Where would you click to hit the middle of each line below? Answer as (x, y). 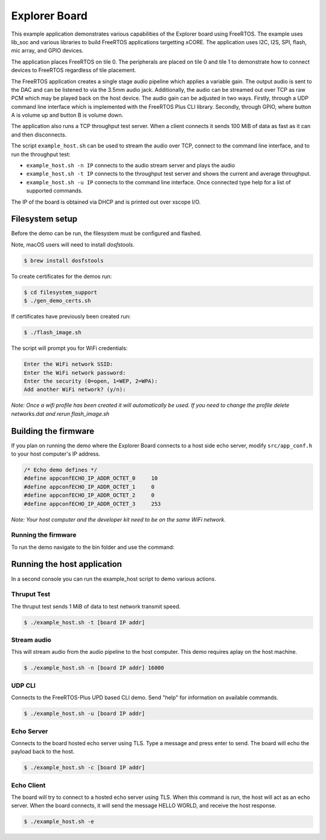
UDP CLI (24, 685)
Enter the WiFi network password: (75, 373)
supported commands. (54, 191)
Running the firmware (44, 535)
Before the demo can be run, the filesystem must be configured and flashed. (106, 233)
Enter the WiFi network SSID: (69, 364)
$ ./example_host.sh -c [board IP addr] (84, 768)
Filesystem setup (44, 219)
